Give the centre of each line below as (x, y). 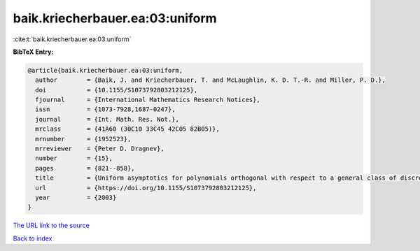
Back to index (33, 238)
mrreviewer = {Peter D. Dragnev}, (100, 149)
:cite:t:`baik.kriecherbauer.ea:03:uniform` (72, 39)
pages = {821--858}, (85, 168)
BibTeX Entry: (33, 52)
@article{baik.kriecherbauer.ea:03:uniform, (105, 70)
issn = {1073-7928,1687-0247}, (105, 109)
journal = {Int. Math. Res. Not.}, (107, 119)
